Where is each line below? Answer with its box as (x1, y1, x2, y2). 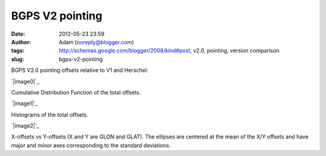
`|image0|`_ (11, 77, 39, 85)
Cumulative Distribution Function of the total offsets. (11, 88, 141, 96)
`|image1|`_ (11, 100, 39, 107)
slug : (11, 55, 24, 63)
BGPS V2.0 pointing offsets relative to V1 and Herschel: (11, 67, 149, 74)
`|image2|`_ (11, 122, 39, 129)
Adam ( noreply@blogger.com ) (59, 38, 134, 45)
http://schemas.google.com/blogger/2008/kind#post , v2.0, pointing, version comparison (59, 47, 280, 54)
